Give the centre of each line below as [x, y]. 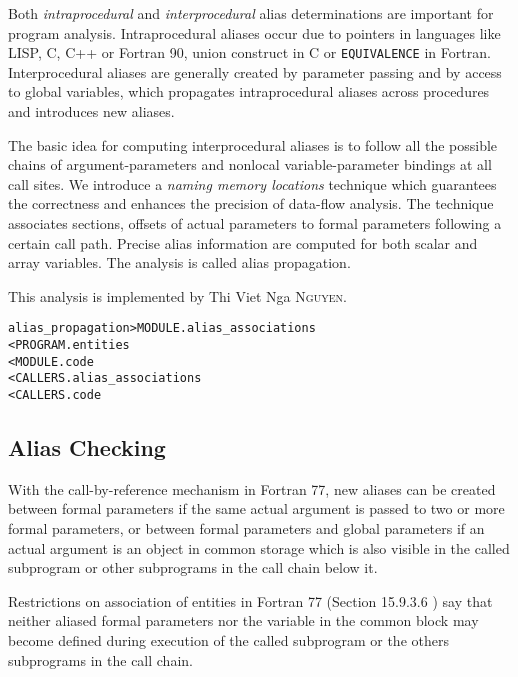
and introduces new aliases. [91, 111]
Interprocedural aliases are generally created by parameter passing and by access [255, 71]
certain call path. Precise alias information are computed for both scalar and [243, 242]
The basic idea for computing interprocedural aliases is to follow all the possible [253, 144]
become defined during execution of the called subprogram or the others [228, 640]
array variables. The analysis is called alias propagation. [179, 262]
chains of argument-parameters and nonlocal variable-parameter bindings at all [250, 164]
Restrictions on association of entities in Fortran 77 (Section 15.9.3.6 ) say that [250, 600]
